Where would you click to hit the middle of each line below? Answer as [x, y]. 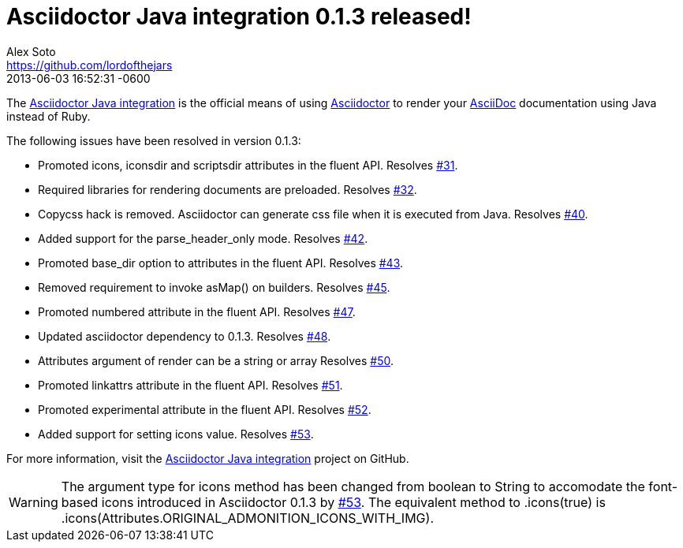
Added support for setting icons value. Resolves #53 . [176, 434]
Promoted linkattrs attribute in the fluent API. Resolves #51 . [190, 385]
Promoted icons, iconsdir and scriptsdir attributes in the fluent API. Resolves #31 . [248, 165]
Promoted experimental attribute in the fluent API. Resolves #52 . [205, 409]
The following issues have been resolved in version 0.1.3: [154, 140]
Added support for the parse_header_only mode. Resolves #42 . [203, 238]
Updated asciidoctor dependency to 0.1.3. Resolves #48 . [185, 336]
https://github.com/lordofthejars [90, 65]
